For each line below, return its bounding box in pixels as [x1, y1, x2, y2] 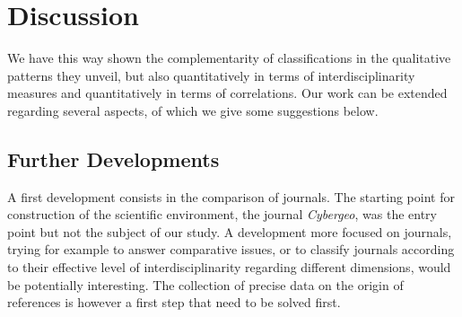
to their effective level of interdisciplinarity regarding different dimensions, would [7, 258, 451, 277]
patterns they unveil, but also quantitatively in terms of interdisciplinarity [7, 66, 415, 84]
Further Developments [7, 145, 220, 172]
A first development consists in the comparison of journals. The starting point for [7, 187, 455, 206]
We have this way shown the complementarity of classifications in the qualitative [7, 48, 451, 67]
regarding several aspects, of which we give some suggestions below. [7, 101, 379, 119]
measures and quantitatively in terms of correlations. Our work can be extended [7, 84, 448, 102]
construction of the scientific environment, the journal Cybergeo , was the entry [7, 205, 437, 224]
